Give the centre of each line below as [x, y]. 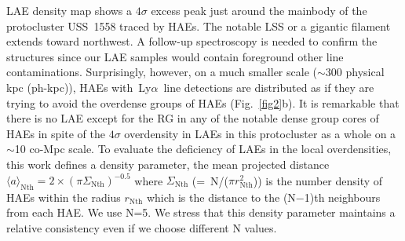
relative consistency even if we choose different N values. [142, 228]
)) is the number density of [318, 180]
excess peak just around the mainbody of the [259, 10]
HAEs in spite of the [56, 133]
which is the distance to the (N [221, 197]
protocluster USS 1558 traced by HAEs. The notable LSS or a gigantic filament [199, 26]
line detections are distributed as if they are [269, 87]
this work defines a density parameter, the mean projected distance [168, 164]
